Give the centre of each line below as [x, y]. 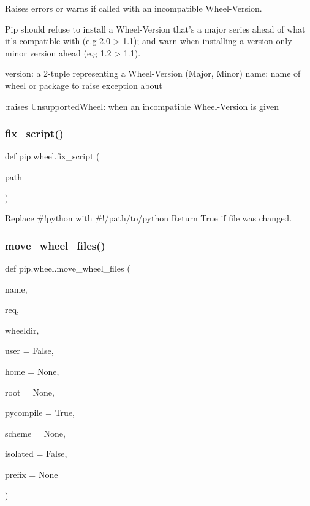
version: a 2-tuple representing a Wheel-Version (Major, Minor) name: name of [153, 73]
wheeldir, [22, 330]
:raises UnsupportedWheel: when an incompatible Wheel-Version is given [142, 106]
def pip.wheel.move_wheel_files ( [68, 268]
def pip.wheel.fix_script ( [52, 156]
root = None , [30, 392]
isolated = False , [36, 454]
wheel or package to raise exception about [84, 85]
